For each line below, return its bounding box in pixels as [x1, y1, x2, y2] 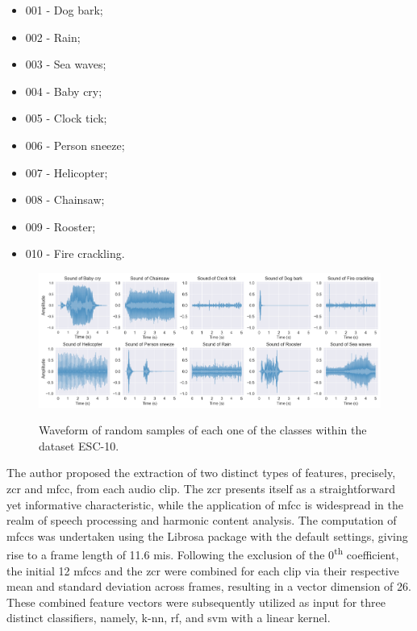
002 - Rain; [25, 28, 81, 45]
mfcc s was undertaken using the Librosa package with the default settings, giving [6, 527, 408, 544]
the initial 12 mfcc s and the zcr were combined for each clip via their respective [6, 562, 399, 579]
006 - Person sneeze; [25, 136, 125, 153]
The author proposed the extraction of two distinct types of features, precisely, [6, 464, 396, 481]
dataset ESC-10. [39, 437, 119, 454]
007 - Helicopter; [25, 164, 108, 181]
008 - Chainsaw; [25, 191, 105, 208]
